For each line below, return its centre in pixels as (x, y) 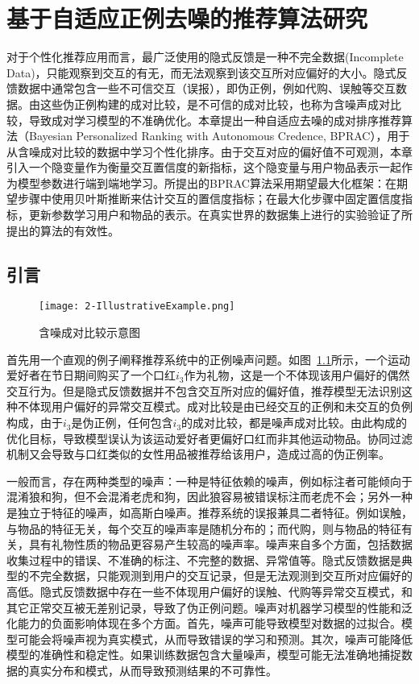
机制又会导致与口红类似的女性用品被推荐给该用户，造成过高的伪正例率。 (198, 454)
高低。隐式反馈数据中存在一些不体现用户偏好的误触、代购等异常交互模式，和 (209, 592)
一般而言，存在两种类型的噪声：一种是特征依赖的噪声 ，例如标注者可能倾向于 (209, 481)
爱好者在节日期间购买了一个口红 (91, 375)
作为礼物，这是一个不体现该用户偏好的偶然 (297, 375)
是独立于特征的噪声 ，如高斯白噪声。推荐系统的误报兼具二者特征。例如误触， (209, 513)
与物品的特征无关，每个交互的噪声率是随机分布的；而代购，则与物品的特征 (204, 528)
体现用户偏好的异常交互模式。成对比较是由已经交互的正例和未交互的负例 (220, 406)
